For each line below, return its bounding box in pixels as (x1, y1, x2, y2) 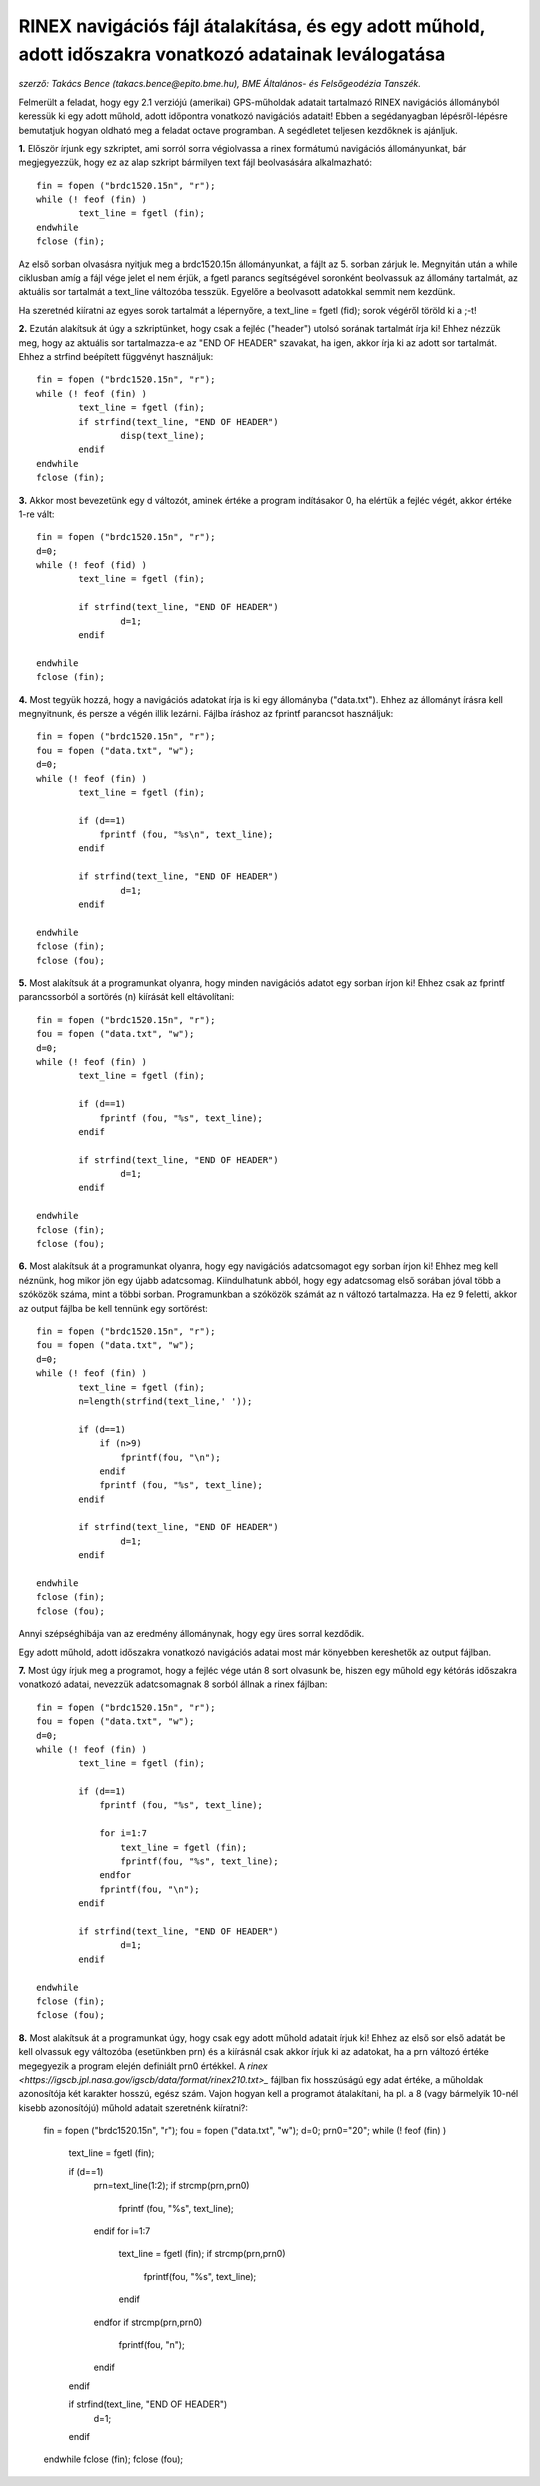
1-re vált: (18, 508, 55, 520)
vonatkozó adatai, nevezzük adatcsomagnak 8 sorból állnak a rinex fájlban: (18, 1678, 328, 1690)
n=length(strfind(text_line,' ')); (78, 1395, 253, 1407)
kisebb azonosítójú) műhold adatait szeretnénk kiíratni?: (18, 2101, 249, 2114)
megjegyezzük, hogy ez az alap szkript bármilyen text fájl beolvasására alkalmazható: (18, 156, 372, 169)
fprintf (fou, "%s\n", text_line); (99, 829, 274, 840)
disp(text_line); (120, 430, 205, 441)
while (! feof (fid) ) (36, 560, 148, 571)
